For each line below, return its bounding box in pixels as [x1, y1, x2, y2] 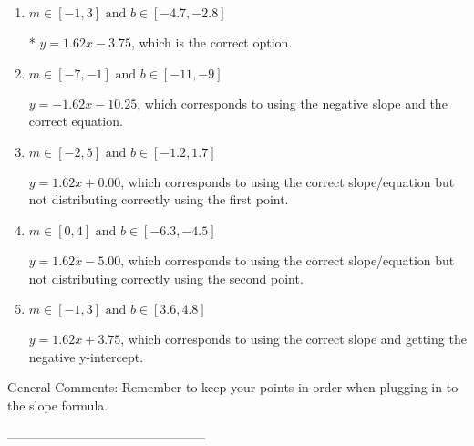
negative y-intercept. [28, 347, 144, 366]
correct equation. [28, 111, 123, 130]
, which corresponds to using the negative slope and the [137, 93, 448, 112]
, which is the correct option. [130, 33, 293, 51]
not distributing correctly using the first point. [28, 190, 289, 209]
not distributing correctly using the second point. [28, 268, 304, 287]
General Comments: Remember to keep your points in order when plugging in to [7, 378, 459, 397]
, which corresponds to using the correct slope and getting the [120, 329, 467, 348]
